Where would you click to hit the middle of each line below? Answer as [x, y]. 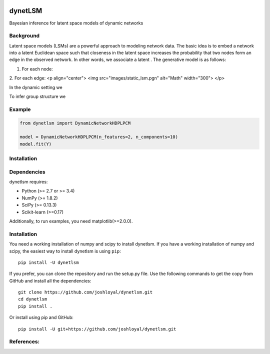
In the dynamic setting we [36, 87]
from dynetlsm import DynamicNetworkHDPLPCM [75, 123]
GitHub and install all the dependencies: [50, 280]
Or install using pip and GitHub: [41, 317]
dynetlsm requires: [28, 182]
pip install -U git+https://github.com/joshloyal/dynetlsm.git [97, 329]
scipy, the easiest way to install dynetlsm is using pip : [65, 251]
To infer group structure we [37, 96]
